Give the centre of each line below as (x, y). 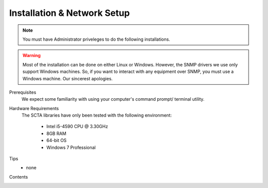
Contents (19, 177)
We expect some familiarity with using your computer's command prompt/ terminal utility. (113, 99)
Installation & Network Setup (69, 13)
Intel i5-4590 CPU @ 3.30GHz (77, 126)
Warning (32, 56)
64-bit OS (57, 140)
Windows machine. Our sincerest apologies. (67, 78)
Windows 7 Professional (71, 147)
